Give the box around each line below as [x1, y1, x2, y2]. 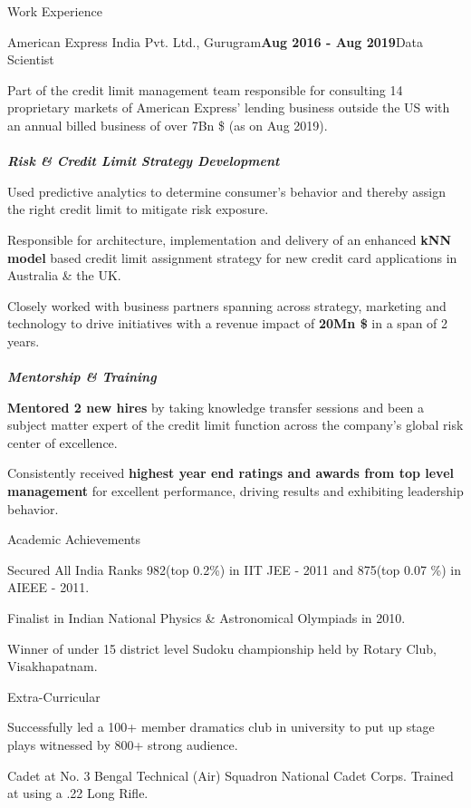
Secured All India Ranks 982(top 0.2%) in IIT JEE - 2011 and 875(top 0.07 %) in [7, 560, 462, 579]
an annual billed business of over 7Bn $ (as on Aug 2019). [7, 115, 328, 134]
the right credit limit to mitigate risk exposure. [7, 200, 269, 219]
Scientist [7, 50, 54, 69]
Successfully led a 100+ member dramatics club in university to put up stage [7, 717, 435, 736]
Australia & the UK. [7, 266, 121, 285]
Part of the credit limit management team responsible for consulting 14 [7, 80, 403, 99]
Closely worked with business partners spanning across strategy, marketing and [7, 296, 447, 315]
